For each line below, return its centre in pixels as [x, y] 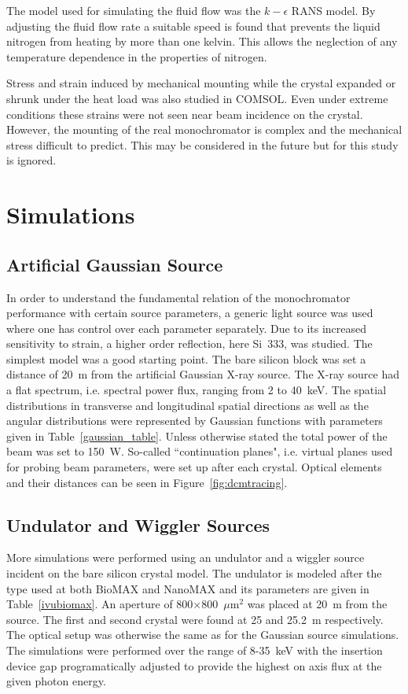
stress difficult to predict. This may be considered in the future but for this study [202, 144]
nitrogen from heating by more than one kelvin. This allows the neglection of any [202, 41]
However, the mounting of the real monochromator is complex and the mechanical [204, 129]
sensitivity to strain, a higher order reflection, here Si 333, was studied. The [189, 343]
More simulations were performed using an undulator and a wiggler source [186, 557]
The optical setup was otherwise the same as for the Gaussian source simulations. [203, 635]
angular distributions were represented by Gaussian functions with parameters [195, 421]
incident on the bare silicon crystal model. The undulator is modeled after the [194, 573]
